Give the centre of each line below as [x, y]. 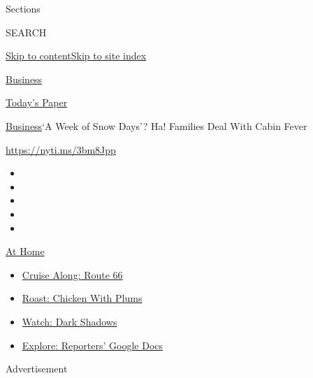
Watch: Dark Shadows [70, 321]
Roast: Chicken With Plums [82, 298]
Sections [23, 8]
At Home [25, 251]
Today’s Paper [37, 102]
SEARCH [26, 32]
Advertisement [37, 369]
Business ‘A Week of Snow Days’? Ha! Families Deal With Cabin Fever [156, 125]
